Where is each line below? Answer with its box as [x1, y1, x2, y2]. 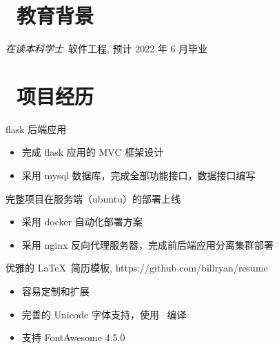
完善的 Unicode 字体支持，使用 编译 [21, 307, 187, 321]
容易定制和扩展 [21, 284, 90, 298]
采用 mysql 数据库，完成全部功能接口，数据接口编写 [21, 168, 256, 183]
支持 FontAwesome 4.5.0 [21, 330, 125, 345]
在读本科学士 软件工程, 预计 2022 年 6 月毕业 [6, 41, 208, 56]
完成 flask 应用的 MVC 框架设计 [21, 145, 164, 159]
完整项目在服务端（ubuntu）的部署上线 [6, 191, 180, 205]
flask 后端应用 [6, 121, 67, 136]
